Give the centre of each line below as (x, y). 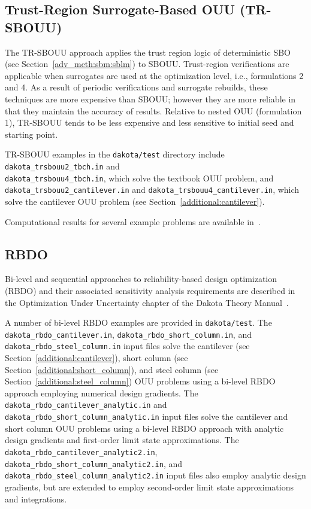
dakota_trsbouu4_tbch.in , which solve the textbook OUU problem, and (139, 178)
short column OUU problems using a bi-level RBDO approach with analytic (144, 428)
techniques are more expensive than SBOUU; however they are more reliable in (150, 99)
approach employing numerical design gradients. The (102, 393)
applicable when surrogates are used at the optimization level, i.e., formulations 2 (154, 75)
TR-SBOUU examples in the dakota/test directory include (115, 154)
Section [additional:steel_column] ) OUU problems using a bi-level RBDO (140, 381)
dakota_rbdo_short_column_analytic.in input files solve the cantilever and (147, 416)
